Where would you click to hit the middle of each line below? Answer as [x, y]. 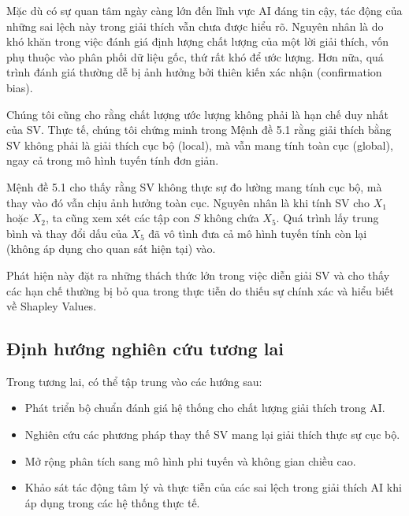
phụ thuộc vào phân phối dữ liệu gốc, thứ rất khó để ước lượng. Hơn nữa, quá [195, 56]
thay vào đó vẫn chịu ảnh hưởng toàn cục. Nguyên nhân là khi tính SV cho [188, 202]
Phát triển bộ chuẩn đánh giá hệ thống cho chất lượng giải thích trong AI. [205, 408]
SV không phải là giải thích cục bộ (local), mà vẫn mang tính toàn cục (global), [200, 145]
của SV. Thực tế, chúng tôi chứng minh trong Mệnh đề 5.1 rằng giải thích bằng [199, 130]
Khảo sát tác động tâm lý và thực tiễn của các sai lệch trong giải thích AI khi [213, 487]
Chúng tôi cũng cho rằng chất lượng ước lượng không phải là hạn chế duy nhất [198, 114]
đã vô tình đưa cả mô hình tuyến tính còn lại [258, 233]
